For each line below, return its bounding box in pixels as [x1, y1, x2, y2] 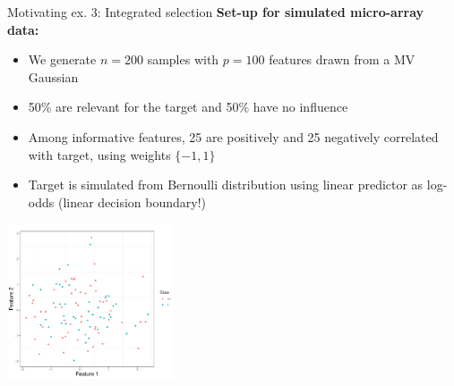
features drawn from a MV [269, 50, 415, 69]
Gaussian [28, 67, 79, 86]
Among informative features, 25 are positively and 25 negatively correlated [28, 127, 439, 146]
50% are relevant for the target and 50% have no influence [28, 97, 348, 116]
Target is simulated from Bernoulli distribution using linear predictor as [28, 175, 424, 194]
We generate [28, 50, 97, 69]
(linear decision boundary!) [57, 192, 207, 211]
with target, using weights [28, 145, 171, 164]
